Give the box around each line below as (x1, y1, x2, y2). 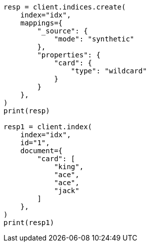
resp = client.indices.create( (3, 3, 126, 11)
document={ (20, 147, 63, 155)
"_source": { (37, 27, 88, 35)
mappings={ (20, 19, 63, 27)
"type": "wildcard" (70, 67, 147, 75)
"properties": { (37, 51, 100, 59)
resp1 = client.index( (3, 123, 92, 131)
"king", (54, 163, 84, 171)
